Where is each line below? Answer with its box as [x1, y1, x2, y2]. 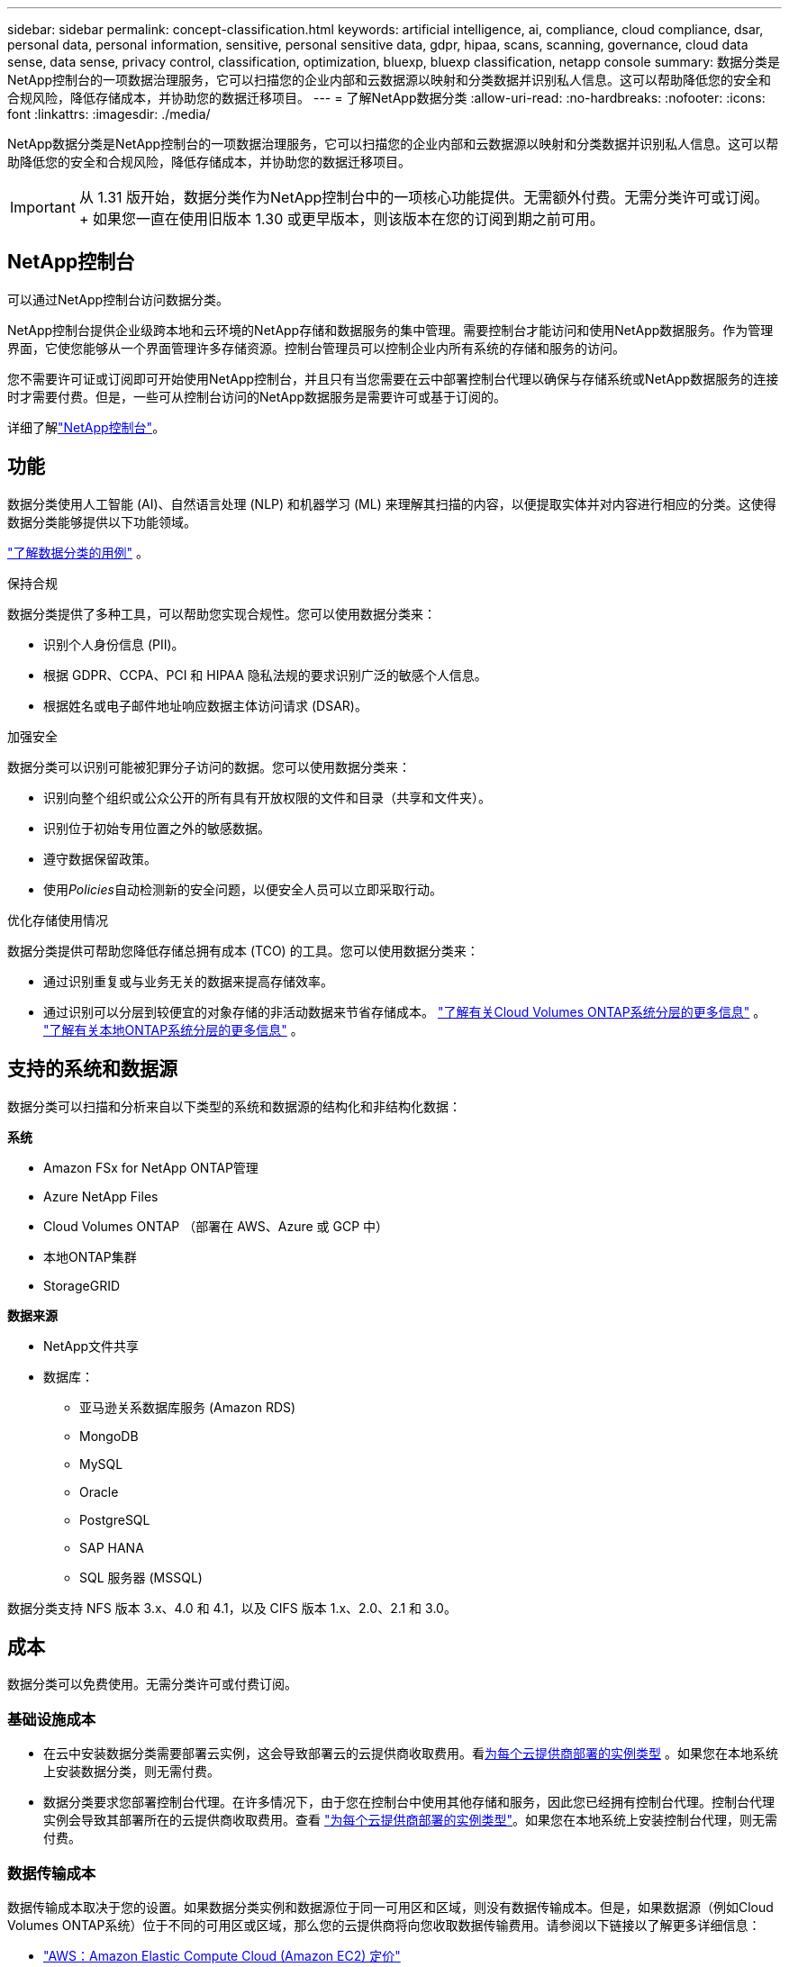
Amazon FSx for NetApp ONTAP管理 [43, 1159, 258, 1175]
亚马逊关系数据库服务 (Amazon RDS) [79, 1399, 296, 1415]
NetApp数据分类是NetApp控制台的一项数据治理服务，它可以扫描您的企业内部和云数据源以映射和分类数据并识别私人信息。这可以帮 [7, 136, 779, 151]
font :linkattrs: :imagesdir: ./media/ [7, 106, 211, 122]
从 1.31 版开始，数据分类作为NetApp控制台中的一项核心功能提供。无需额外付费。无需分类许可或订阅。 [78, 188, 769, 206]
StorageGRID [43, 1277, 121, 1293]
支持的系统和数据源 [7, 1057, 177, 1081]
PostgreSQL [79, 1511, 150, 1527]
